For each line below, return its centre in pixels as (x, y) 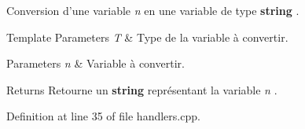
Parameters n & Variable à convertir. (96, 63)
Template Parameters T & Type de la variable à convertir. (147, 37)
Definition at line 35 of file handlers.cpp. (103, 116)
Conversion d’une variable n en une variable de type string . (153, 10)
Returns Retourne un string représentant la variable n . (142, 89)
